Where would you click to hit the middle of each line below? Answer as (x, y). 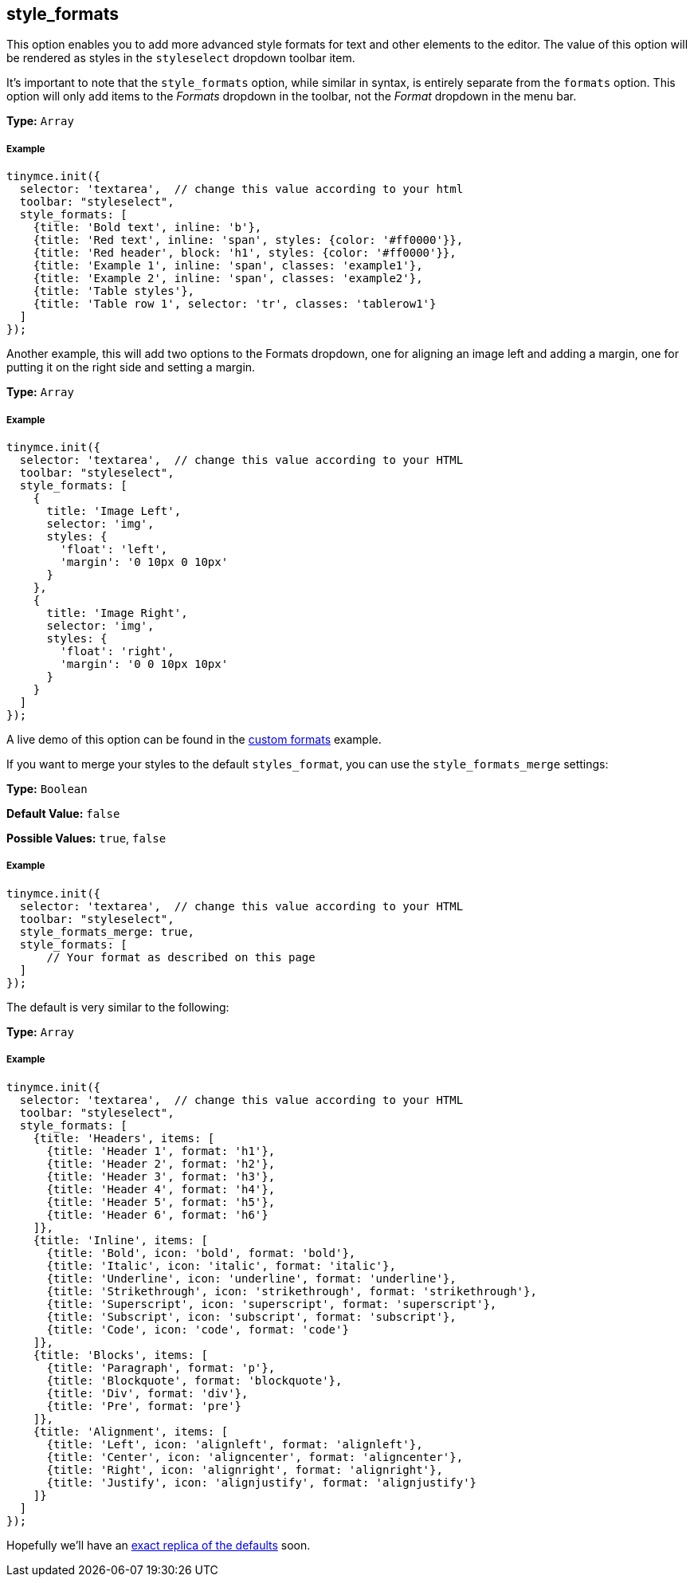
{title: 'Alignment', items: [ (131, 1431)
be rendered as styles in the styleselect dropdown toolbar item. (181, 58)
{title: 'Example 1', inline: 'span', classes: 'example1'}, (228, 266)
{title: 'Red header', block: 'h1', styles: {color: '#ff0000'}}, (245, 253)
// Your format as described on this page (181, 957)
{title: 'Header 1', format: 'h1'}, (161, 1151)
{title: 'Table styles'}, (114, 291)
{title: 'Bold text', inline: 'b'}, (147, 228)
